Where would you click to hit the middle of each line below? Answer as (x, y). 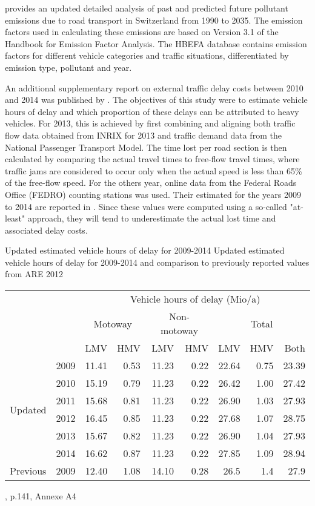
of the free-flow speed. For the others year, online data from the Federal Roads (151, 182)
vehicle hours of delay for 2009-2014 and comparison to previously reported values (157, 262)
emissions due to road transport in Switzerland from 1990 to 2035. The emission (154, 20)
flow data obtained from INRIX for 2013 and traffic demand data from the (143, 135)
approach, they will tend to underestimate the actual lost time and (152, 218)
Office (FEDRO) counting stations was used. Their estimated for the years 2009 (153, 194)
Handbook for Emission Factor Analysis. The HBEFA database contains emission (156, 43)
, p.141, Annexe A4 (41, 496)
